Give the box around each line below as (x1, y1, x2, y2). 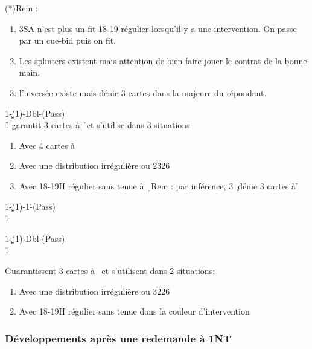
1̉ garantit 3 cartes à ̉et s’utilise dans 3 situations (5, 119, 190, 131)
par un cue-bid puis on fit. (19, 34, 116, 47)
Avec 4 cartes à (19, 139, 75, 151)
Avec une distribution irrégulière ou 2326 (19, 159, 170, 172)
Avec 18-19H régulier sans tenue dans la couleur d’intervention (19, 305, 250, 318)
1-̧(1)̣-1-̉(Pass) (5, 200, 56, 212)
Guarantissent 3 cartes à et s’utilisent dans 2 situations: (5, 264, 215, 276)
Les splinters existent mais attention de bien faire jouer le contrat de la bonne (19, 54, 307, 67)
